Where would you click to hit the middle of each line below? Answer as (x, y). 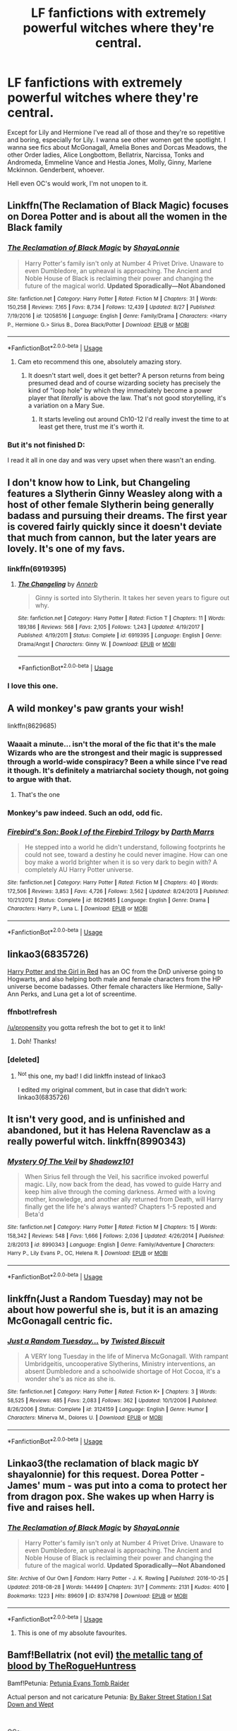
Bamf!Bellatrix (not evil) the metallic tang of (105, 1655)
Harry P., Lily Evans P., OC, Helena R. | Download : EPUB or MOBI (87, 1253)
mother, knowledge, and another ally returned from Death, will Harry (124, 1199)
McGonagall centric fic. (60, 1321)
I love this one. (33, 686)
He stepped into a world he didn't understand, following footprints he (125, 847)
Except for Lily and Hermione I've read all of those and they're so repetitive (116, 132)
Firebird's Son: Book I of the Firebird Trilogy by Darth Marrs (111, 832)
